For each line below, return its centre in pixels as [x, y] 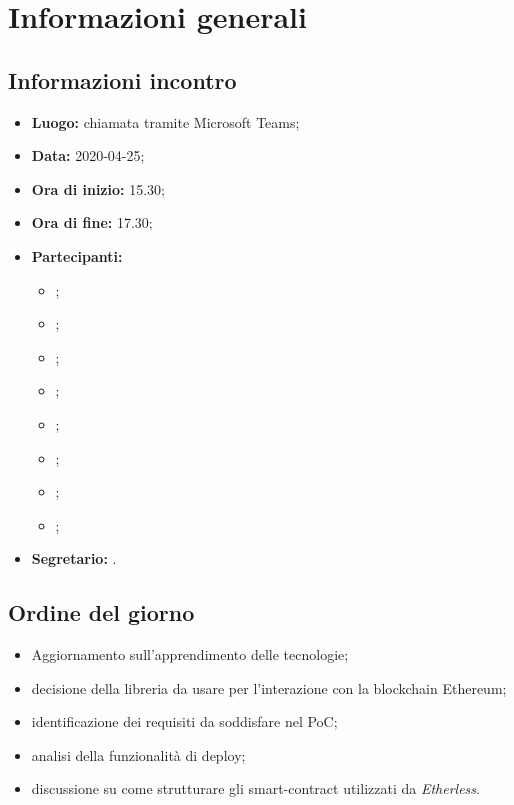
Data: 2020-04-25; [88, 155]
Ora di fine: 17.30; [92, 222]
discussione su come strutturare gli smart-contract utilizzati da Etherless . [255, 788]
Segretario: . [74, 558]
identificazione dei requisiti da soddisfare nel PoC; [184, 721]
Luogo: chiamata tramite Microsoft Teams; [165, 121]
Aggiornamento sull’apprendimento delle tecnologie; [190, 654]
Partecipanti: [77, 255]
